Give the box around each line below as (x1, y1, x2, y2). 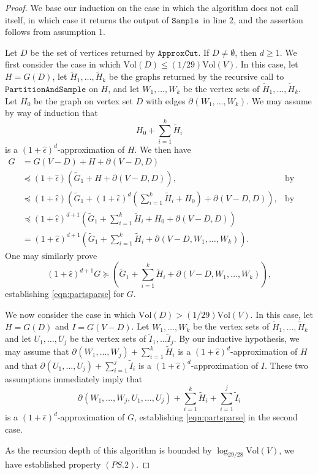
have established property (5, 458, 101, 471)
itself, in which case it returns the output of (5, 13, 169, 26)
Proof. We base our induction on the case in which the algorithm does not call (5, 1, 298, 14)
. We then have (134, 142, 191, 155)
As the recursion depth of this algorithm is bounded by (5, 443, 212, 456)
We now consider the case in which (5, 307, 136, 320)
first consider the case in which (5, 58, 121, 71)
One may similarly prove (5, 249, 97, 261)
